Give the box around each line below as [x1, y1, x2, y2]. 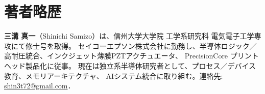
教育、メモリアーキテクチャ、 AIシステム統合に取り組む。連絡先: [4, 70, 223, 81]
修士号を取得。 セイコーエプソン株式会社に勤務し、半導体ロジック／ [25, 40, 257, 51]
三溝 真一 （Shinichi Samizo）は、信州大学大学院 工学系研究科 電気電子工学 [4, 30, 254, 41]
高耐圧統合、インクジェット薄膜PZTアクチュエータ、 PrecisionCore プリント [4, 50, 259, 61]
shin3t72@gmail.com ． [4, 80, 75, 91]
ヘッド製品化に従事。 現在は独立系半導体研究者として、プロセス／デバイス [4, 60, 256, 71]
